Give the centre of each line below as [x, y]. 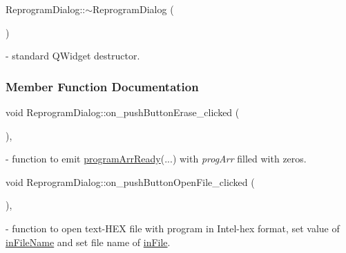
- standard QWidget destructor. [73, 56]
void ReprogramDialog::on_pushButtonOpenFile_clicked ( [130, 181]
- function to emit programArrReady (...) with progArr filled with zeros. [156, 159]
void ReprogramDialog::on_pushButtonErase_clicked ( [123, 112]
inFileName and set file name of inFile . [88, 242]
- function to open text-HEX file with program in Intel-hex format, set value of [173, 228]
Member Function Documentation [102, 86]
